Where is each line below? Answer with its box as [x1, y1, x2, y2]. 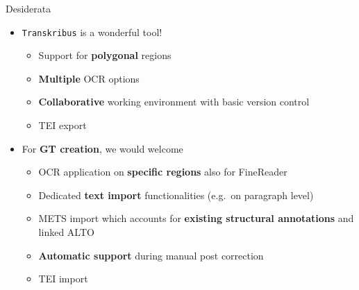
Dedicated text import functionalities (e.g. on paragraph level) [38, 187, 314, 202]
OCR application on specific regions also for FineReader [38, 164, 287, 179]
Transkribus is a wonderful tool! [22, 24, 162, 39]
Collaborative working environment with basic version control [38, 94, 310, 109]
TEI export [38, 118, 87, 133]
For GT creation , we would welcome [22, 141, 183, 155]
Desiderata [6, 1, 51, 15]
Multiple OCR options [38, 71, 140, 85]
